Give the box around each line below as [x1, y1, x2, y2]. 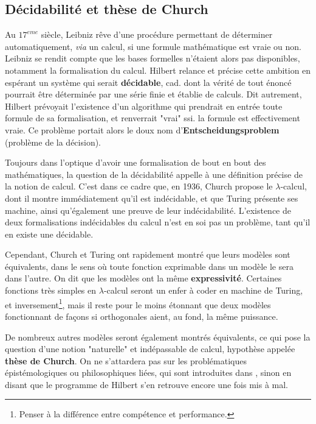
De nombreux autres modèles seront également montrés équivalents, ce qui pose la [5, 330, 311, 343]
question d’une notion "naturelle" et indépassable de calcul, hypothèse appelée [5, 342, 295, 355]
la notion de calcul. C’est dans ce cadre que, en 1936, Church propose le [5, 180, 273, 193]
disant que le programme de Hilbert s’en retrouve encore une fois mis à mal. [5, 378, 289, 390]
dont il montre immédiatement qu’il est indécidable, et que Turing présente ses [5, 191, 298, 204]
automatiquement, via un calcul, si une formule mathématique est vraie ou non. [5, 40, 301, 52]
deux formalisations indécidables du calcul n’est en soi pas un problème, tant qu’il [5, 216, 311, 228]
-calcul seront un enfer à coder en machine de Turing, [103, 284, 303, 297]
